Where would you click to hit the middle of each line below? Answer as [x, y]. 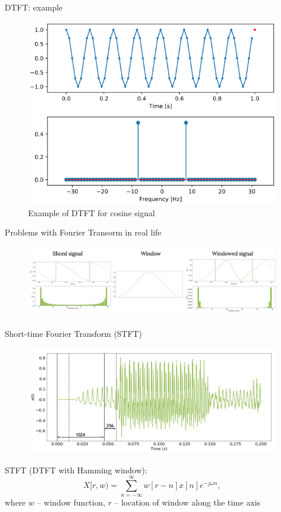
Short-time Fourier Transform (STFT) [73, 333]
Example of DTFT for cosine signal [92, 212]
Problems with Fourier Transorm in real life [83, 232]
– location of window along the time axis [187, 502]
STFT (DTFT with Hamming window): [76, 470]
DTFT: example [34, 7]
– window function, [71, 502]
